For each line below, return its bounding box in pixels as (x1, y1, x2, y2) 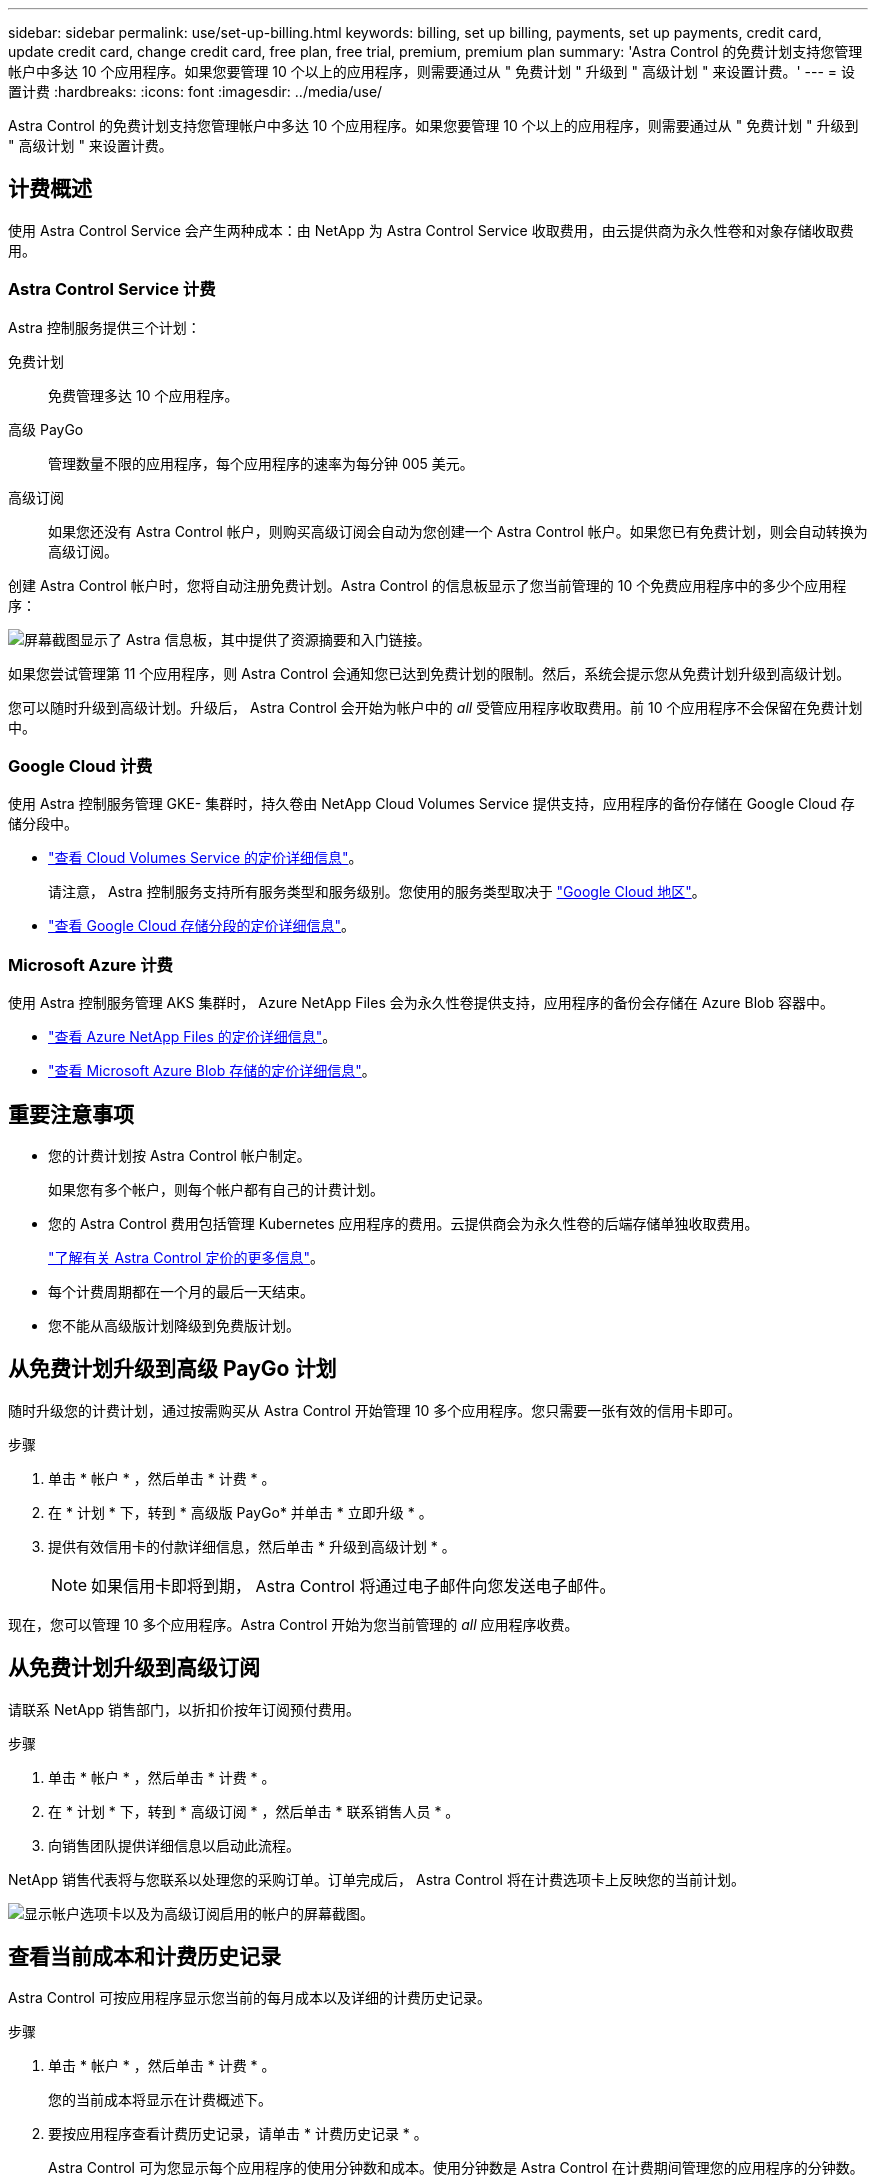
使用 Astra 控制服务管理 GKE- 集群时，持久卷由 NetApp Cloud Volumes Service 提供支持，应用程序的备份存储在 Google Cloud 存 (8, 795, 855, 813)
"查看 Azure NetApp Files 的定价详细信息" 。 (48, 1028, 337, 1046)
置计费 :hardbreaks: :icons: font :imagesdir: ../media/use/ (8, 83, 383, 100)
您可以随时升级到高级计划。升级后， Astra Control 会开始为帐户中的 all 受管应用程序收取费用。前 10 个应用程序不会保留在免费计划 (8, 698, 863, 716)
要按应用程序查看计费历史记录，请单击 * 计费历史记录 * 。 (48, 2125, 428, 2143)
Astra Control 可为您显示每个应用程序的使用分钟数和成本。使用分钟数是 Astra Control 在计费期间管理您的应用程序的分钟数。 (48, 2159, 864, 2177)
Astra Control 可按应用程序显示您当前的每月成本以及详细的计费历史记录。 (8, 1989, 491, 2007)
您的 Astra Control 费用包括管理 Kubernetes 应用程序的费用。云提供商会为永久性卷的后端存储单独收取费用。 (48, 1214, 759, 1232)
